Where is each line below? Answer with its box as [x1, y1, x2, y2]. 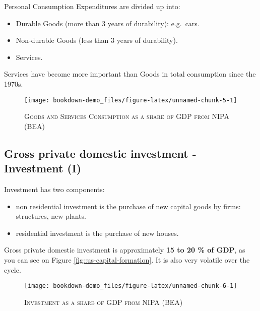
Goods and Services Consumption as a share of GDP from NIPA [24, 111, 229, 121]
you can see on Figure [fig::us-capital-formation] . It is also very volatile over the [4, 254, 250, 265]
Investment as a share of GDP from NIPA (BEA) [24, 296, 183, 307]
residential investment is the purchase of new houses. [16, 227, 179, 238]
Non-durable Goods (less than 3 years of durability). [16, 35, 178, 45]
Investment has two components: [4, 184, 105, 194]
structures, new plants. [16, 211, 86, 221]
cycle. [4, 264, 21, 275]
